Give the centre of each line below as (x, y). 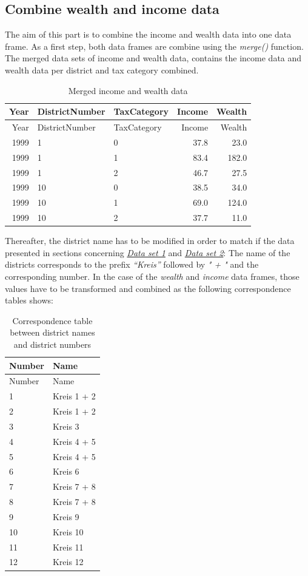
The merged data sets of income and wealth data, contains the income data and (153, 58)
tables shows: (29, 300)
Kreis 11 (68, 547)
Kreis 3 (66, 426)
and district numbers (52, 344)
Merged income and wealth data (128, 90)
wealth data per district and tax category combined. (102, 69)
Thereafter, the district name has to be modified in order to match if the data (150, 241)
